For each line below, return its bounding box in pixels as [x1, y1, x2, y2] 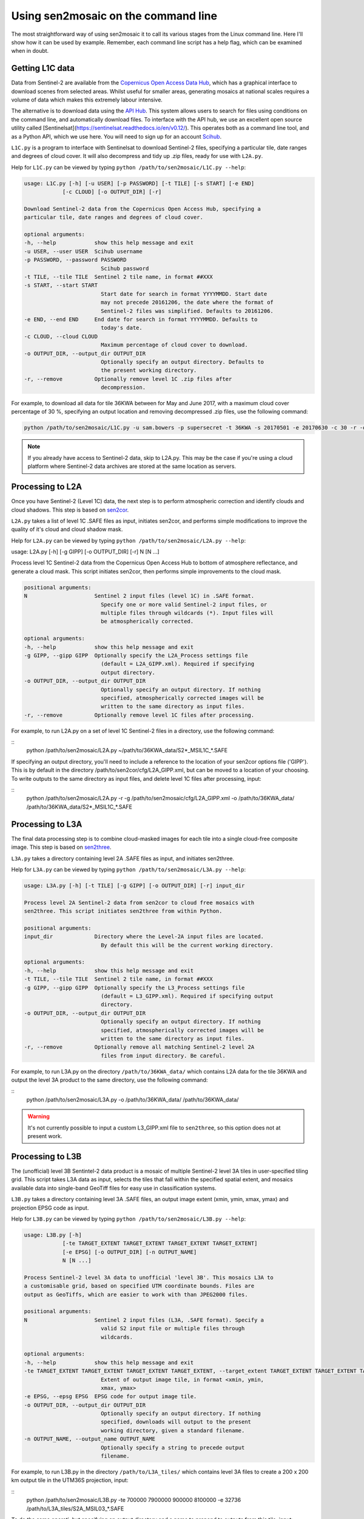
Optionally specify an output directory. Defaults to [100, 358, 264, 365]
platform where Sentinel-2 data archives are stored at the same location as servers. [27, 462, 237, 470]
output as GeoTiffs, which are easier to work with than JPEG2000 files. [24, 1291, 248, 1298]
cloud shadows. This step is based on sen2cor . [11, 506, 129, 513]
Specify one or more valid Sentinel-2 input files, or [100, 601, 268, 608]
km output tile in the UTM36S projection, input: [11, 1476, 129, 1484]
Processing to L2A [11, 482, 83, 492]
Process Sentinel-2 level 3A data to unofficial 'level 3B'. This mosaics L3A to [24, 1274, 274, 1281]
